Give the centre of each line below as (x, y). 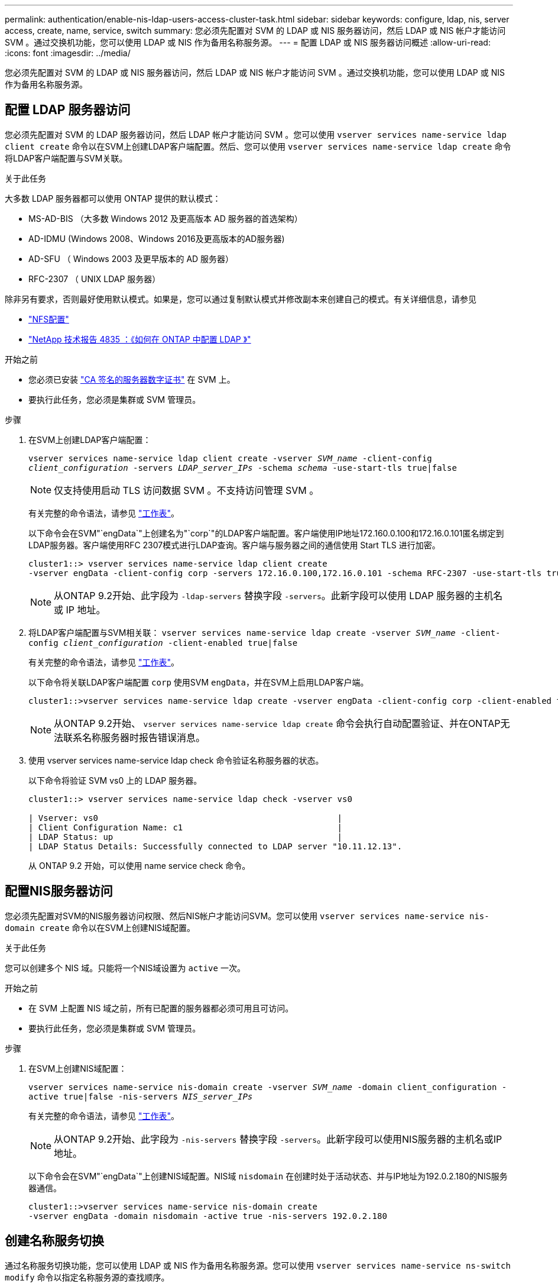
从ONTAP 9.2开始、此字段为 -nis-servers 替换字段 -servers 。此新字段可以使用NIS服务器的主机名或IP (278, 1139)
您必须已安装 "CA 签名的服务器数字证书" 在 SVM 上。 (132, 379)
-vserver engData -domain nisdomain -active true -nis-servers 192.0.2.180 (208, 1216)
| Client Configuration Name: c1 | (186, 827)
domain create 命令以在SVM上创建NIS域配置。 (100, 927)
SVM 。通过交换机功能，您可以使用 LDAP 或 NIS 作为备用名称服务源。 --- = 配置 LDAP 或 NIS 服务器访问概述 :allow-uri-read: (248, 42)
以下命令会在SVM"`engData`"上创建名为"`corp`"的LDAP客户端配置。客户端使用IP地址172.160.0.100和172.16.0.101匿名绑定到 (266, 533)
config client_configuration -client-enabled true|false (163, 643)
